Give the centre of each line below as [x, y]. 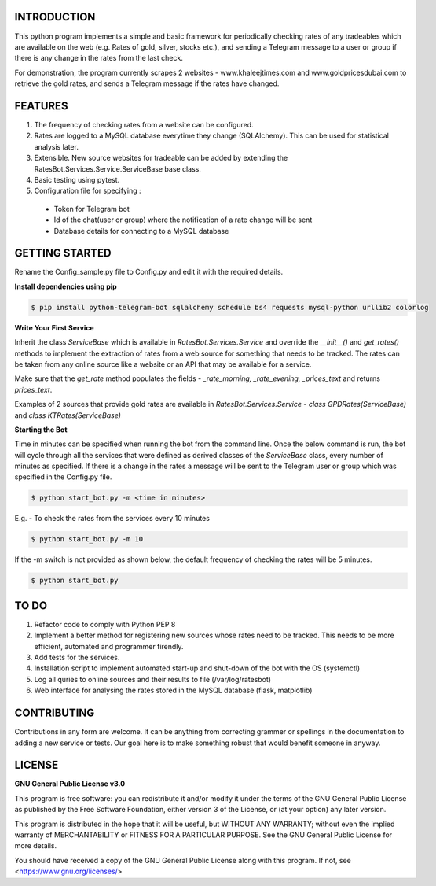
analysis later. [56, 146]
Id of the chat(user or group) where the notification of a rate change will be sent [183, 220]
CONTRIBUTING [55, 713]
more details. [36, 846]
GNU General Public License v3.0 [70, 784]
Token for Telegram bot [92, 209]
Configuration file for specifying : [88, 191]
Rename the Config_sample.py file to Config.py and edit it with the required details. [149, 272]
